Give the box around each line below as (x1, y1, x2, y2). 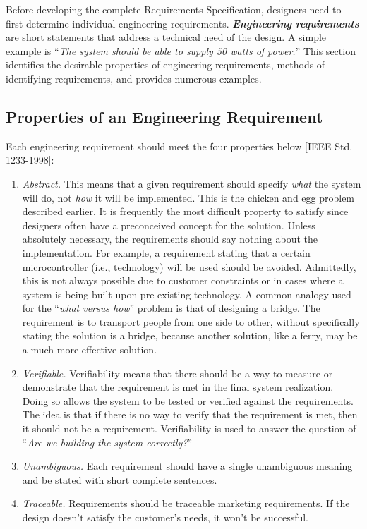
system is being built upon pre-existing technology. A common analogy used (22, 286, 351, 301)
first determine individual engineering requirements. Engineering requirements (6, 16, 359, 30)
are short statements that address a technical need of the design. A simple (6, 30, 327, 44)
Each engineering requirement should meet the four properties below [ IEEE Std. (6, 138, 353, 153)
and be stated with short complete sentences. (22, 472, 217, 487)
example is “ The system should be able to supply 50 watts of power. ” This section (6, 43, 356, 58)
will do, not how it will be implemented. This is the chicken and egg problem (22, 190, 355, 205)
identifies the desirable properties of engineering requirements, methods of (6, 57, 325, 72)
